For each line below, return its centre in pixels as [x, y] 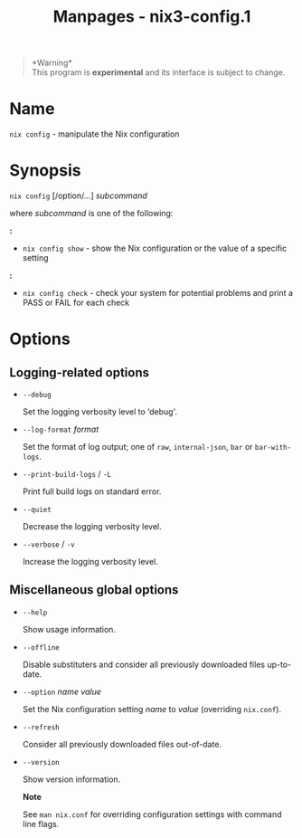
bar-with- [273, 448]
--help [35, 613]
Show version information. [71, 779]
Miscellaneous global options [94, 590]
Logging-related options [79, 372]
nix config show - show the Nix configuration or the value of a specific [155, 248]
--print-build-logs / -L [66, 474]
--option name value [62, 691]
